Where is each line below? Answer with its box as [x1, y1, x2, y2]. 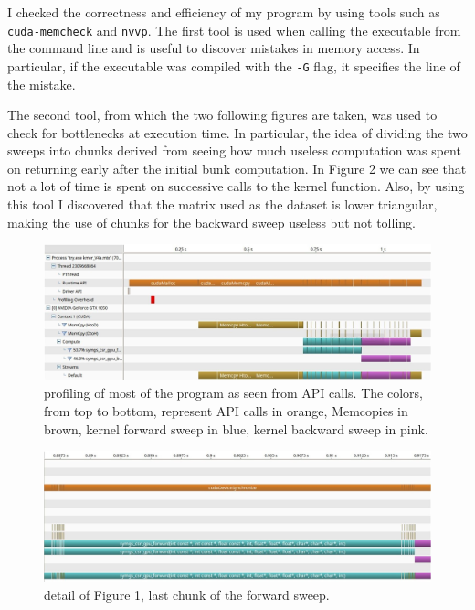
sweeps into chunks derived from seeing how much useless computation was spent [7, 141, 461, 160]
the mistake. [7, 74, 76, 93]
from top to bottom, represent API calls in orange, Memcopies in [44, 401, 408, 421]
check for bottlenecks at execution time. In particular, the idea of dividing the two [7, 123, 468, 142]
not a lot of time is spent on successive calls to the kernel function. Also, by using [7, 177, 465, 196]
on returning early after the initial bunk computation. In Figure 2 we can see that [7, 158, 467, 177]
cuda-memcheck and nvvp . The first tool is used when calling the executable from [7, 20, 461, 39]
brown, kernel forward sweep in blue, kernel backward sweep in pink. [44, 419, 428, 438]
